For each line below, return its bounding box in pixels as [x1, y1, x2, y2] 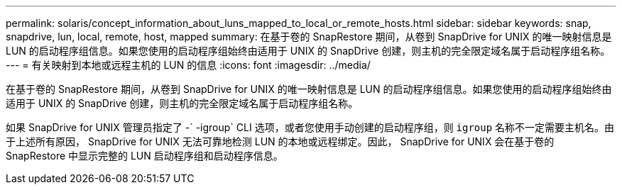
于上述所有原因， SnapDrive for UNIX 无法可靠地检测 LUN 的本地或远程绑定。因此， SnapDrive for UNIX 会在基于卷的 [6, 135, 555, 147]
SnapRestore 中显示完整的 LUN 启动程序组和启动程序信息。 [6, 150, 283, 162]
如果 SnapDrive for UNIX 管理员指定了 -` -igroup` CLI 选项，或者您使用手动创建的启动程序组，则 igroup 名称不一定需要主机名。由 [6, 121, 615, 133]
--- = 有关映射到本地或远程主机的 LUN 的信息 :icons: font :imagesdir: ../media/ [6, 59, 371, 71]
